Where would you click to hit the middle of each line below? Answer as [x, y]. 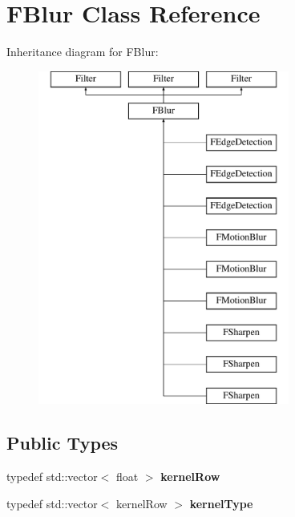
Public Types [63, 443]
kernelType [221, 503]
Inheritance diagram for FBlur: [83, 52]
